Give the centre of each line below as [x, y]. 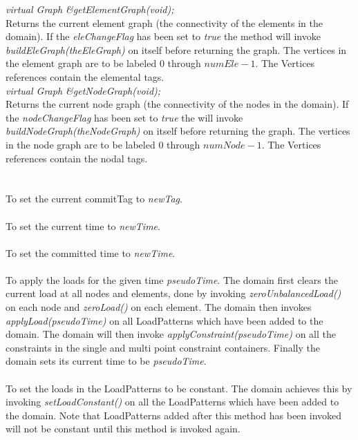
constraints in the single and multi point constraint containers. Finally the [163, 347]
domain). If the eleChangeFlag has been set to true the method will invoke [163, 36]
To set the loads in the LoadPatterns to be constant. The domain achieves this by [179, 388]
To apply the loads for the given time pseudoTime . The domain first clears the [172, 279]
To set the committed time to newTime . [91, 252]
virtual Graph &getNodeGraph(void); [83, 90]
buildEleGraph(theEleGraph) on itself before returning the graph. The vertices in [176, 49]
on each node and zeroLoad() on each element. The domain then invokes [159, 307]
